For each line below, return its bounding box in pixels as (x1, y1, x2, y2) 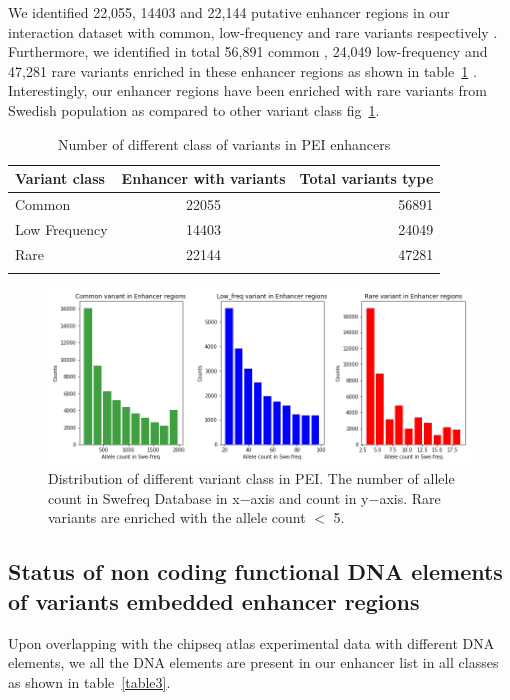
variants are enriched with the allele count (48, 507, 306, 528)
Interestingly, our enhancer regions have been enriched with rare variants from (8, 80, 487, 101)
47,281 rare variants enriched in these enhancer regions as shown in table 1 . (8, 60, 477, 81)
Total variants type (299, 168, 434, 189)
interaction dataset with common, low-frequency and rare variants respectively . (8, 21, 498, 42)
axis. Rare (379, 487, 441, 508)
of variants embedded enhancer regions (8, 585, 420, 616)
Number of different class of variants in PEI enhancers (58, 133, 391, 154)
